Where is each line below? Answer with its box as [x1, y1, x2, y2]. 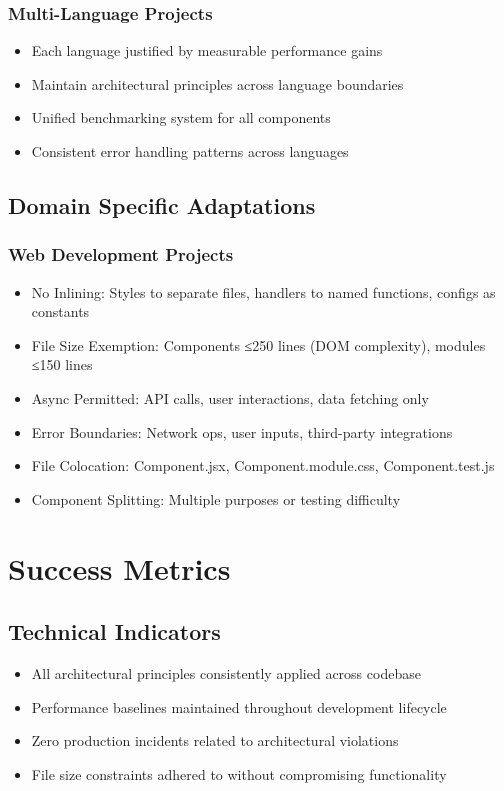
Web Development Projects [8, 242, 234, 267]
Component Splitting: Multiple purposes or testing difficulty [31, 488, 401, 509]
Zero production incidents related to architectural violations [31, 730, 399, 751]
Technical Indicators [8, 616, 221, 647]
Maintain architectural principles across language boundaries [31, 73, 404, 94]
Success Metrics [8, 547, 231, 588]
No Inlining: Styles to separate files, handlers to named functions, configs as [31, 281, 496, 302]
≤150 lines [31, 354, 93, 375]
